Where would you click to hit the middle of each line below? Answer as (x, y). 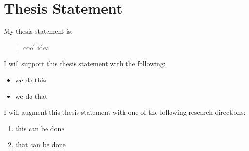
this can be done (40, 128)
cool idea (36, 47)
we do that (31, 96)
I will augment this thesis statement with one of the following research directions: (125, 112)
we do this (31, 79)
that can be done (40, 144)
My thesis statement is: (39, 31)
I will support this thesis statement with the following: (85, 63)
